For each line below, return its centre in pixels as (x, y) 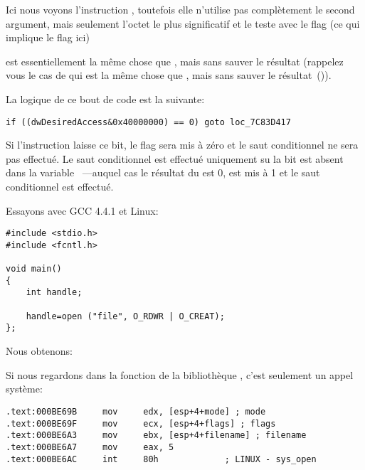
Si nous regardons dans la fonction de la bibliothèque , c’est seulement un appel (180, 374)
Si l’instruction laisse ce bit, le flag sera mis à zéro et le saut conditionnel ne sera (182, 145)
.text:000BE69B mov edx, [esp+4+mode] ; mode (136, 411)
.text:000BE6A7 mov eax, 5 (90, 447)
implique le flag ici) (48, 37)
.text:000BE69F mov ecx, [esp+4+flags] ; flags (141, 423)
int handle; (54, 293)
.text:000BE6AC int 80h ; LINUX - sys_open (161, 459)
